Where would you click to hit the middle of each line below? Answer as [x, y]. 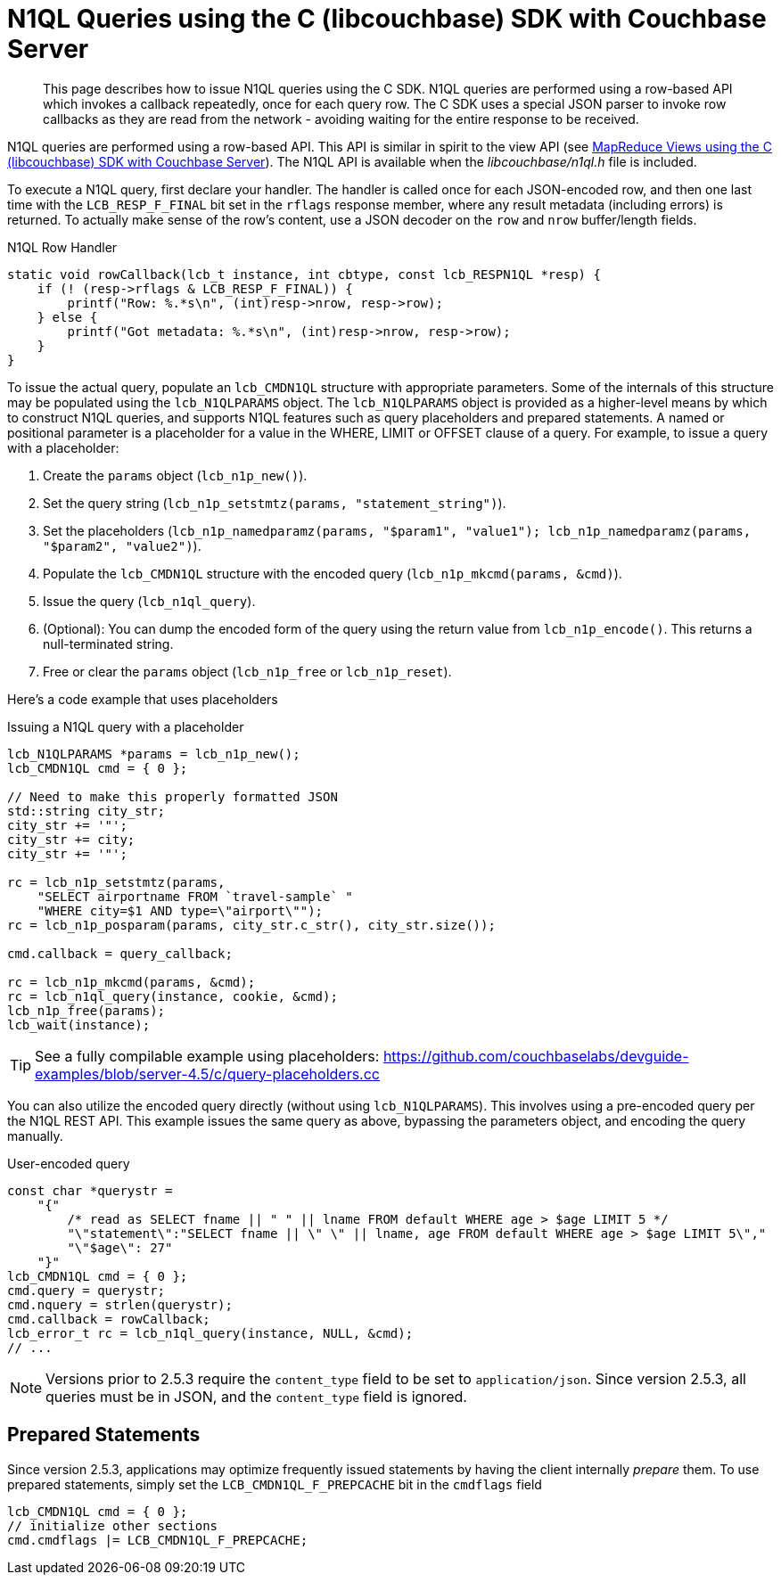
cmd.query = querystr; [86, 1290]
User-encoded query [69, 1163]
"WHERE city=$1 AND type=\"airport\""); [180, 910]
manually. [35, 1135]
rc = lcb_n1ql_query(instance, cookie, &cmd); [173, 996]
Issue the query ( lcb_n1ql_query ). [149, 601]
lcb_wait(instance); [79, 1025]
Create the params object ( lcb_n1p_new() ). [175, 475]
